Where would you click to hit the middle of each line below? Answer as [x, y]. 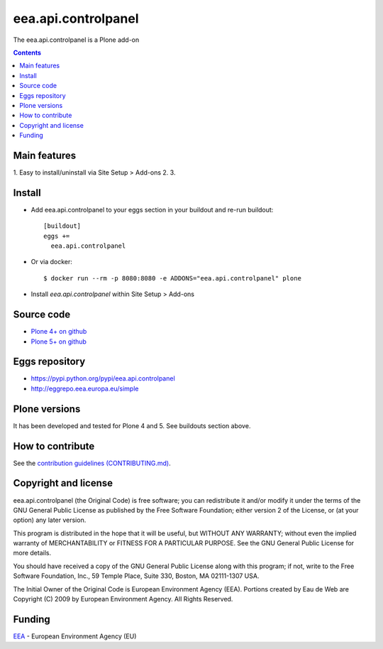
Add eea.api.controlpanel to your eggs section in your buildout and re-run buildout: [152, 209]
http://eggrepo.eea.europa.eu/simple [85, 388]
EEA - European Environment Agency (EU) [75, 636]
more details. [32, 553]
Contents [27, 53]
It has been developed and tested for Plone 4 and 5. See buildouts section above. [132, 425]
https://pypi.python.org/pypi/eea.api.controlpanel [103, 378]
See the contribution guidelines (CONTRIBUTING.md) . [92, 463]
